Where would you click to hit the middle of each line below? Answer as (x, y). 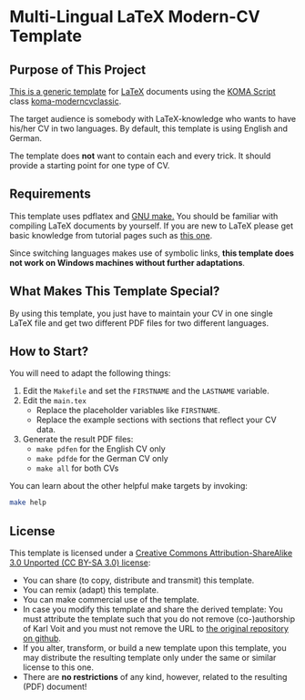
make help (28, 502)
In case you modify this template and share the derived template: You (153, 609)
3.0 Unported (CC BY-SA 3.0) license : (80, 563)
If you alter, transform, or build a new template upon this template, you (154, 648)
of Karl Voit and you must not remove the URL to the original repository (156, 629)
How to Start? (49, 352)
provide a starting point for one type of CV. (90, 165)
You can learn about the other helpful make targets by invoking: (129, 486)
